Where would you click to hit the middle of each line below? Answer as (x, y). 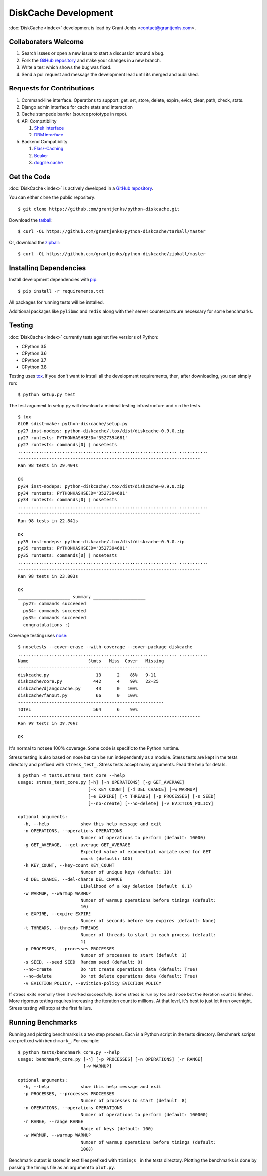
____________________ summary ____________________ (82, 597)
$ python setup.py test (47, 395)
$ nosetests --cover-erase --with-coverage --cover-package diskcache (105, 647)
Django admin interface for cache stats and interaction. (78, 107)
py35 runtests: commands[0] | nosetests (67, 555)
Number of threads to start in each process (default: (148, 934)
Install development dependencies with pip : (54, 280)
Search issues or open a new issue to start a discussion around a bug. (93, 53)
